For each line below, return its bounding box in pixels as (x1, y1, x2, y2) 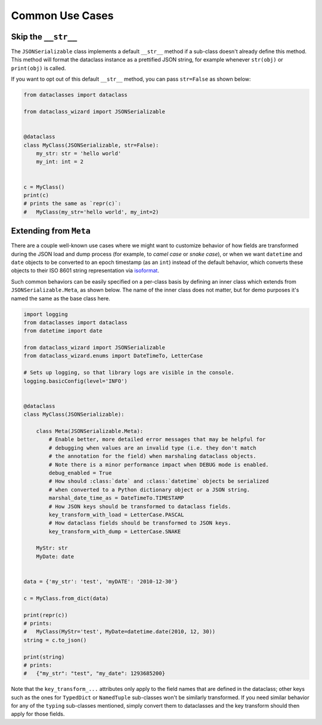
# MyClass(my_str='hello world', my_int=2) (23, 208, 159, 215)
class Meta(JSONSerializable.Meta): (36, 428, 143, 434)
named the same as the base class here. (11, 294, 110, 302)
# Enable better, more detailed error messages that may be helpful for (48, 436, 266, 443)
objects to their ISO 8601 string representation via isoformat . (11, 267, 159, 274)
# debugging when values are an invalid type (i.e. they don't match (48, 444, 256, 451)
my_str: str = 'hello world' (36, 150, 122, 156)
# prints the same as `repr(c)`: (23, 200, 122, 207)
